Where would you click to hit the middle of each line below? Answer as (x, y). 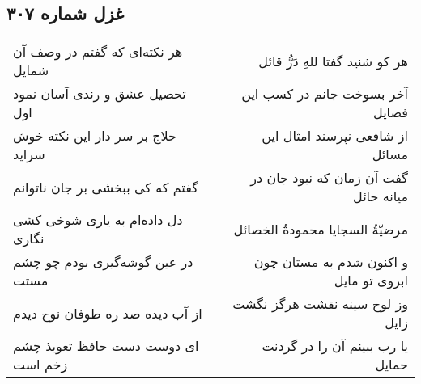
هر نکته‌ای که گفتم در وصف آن (98, 52)
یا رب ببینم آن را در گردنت (335, 346)
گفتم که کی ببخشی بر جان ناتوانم (106, 187)
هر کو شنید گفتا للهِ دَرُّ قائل (333, 61)
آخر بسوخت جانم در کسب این (325, 94)
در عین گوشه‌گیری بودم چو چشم (103, 262)
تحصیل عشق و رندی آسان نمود (100, 94)
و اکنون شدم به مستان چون (331, 262)
